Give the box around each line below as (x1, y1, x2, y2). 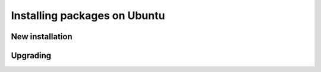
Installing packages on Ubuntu (11, 9, 165, 22)
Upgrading (11, 51, 52, 61)
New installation (11, 32, 73, 42)
